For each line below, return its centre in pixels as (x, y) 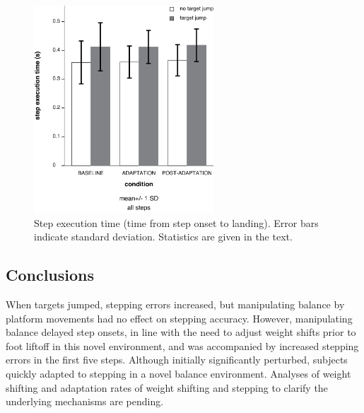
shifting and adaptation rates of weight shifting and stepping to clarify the (167, 387)
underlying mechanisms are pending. (85, 401)
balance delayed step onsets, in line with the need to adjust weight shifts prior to (181, 332)
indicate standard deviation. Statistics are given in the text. (163, 237)
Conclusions (50, 275)
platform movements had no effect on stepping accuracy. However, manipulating (179, 318)
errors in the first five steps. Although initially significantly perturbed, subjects (177, 360)
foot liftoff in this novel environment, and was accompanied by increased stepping (182, 345)
